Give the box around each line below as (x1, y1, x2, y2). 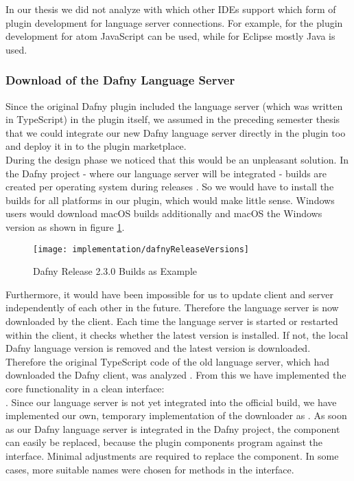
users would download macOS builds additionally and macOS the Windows (5, 206, 322, 221)
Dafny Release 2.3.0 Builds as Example (33, 264, 197, 278)
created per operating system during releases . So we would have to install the (5, 179, 334, 194)
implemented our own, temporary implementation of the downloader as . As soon (5, 408, 347, 423)
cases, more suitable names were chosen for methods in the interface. (5, 462, 294, 476)
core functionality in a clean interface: (5, 381, 165, 395)
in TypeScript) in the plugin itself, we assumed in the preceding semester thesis (5, 112, 340, 126)
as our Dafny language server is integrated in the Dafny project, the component (5, 421, 340, 436)
